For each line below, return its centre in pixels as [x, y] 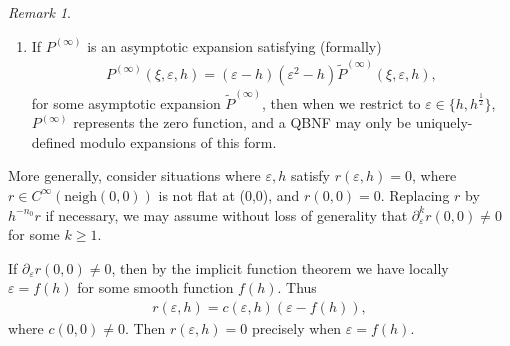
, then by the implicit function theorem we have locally [280, 267]
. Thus [297, 287]
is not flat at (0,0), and [229, 194]
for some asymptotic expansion [126, 102]
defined [53, 141]
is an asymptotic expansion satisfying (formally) [234, 45]
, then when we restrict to [341, 102]
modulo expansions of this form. [178, 141]
